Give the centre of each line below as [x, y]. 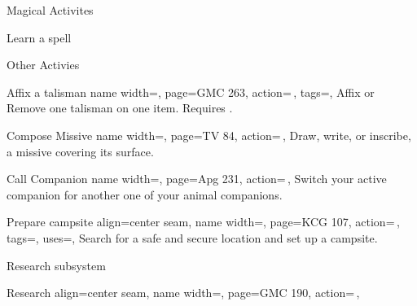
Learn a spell [39, 37]
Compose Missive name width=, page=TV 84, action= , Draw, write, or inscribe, [209, 135]
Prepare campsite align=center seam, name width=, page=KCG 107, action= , [203, 222]
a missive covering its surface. [80, 151]
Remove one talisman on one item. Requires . [120, 108]
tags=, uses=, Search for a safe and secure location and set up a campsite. [192, 237]
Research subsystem [56, 265]
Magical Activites [50, 10]
